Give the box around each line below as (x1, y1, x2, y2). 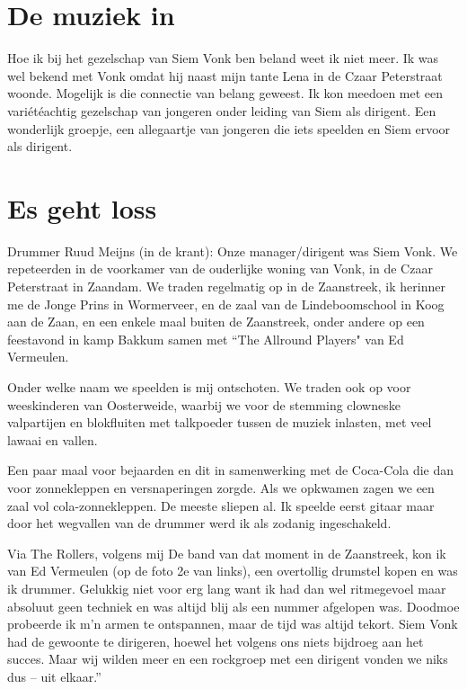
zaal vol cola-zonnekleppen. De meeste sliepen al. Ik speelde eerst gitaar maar (7, 496, 435, 515)
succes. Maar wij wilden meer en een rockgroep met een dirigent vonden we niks (7, 649, 448, 668)
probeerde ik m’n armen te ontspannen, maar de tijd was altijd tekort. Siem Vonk (7, 614, 458, 633)
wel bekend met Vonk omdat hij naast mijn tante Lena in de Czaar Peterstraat (7, 66, 443, 85)
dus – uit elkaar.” (7, 667, 101, 685)
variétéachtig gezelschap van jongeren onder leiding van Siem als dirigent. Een (7, 101, 436, 120)
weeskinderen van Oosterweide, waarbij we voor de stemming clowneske (7, 395, 401, 414)
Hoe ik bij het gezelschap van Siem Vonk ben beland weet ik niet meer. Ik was (7, 49, 439, 67)
